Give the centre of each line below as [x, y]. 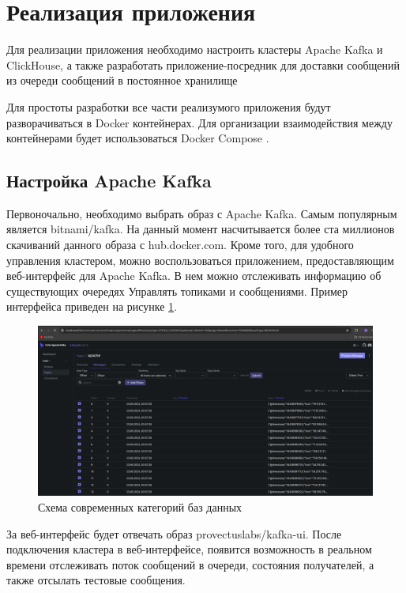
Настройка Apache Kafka [109, 181]
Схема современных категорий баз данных [140, 506]
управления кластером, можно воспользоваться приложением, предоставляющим [200, 260]
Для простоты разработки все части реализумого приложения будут [169, 106]
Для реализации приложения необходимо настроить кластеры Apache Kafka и [195, 49]
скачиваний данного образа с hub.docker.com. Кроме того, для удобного [180, 245]
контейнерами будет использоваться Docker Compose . [138, 138]
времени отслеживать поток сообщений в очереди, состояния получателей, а [190, 564]
